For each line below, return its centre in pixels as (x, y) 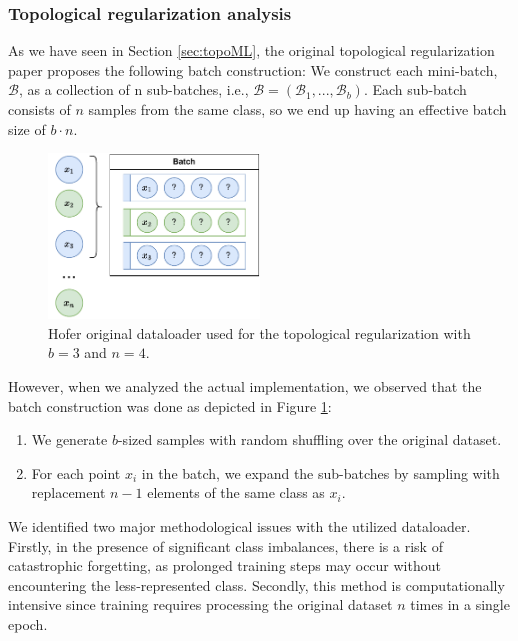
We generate (69, 439)
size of (27, 128)
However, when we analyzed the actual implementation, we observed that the (245, 386)
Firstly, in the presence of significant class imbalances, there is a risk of (225, 545)
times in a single (460, 604)
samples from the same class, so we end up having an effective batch (297, 109)
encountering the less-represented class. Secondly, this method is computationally (256, 584)
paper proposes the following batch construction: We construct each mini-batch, (253, 69)
